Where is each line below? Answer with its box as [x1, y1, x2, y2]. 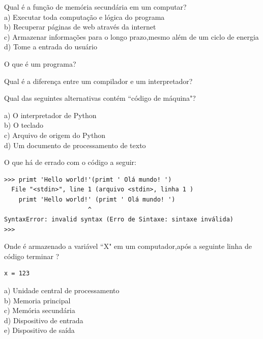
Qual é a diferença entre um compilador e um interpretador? [4, 75, 193, 86]
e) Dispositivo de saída [4, 325, 75, 335]
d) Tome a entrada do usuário [4, 41, 97, 52]
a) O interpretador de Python [4, 109, 97, 120]
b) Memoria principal [4, 295, 71, 305]
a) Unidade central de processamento [4, 285, 120, 296]
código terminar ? [4, 250, 60, 261]
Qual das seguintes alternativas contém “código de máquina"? [4, 93, 196, 103]
